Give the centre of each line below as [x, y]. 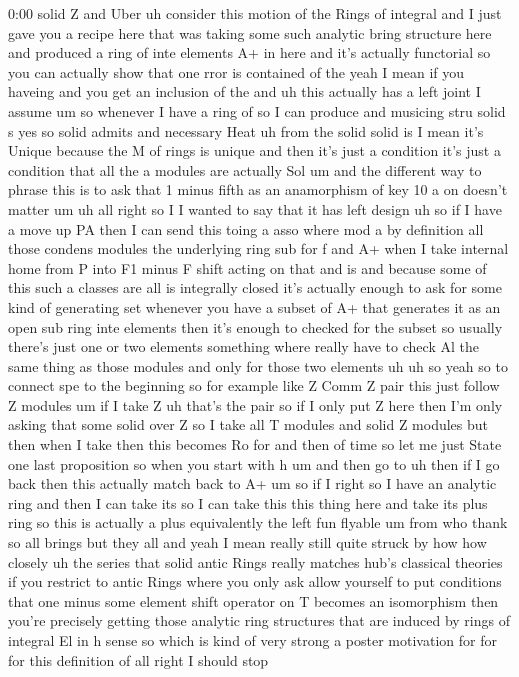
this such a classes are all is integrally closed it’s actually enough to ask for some [255, 287]
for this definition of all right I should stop [138, 659]
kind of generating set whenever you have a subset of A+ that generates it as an [254, 306]
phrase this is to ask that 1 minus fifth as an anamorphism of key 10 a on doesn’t [258, 189]
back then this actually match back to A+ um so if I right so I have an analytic [252, 483]
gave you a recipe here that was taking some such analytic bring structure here [250, 32]
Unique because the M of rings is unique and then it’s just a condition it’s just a [254, 150]
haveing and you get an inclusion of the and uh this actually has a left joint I [244, 91]
